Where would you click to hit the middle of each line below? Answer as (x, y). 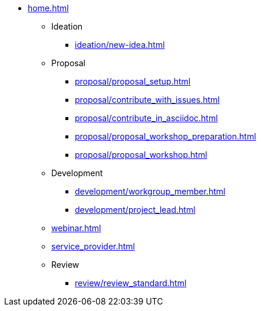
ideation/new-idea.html (120, 45)
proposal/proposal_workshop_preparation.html (166, 136)
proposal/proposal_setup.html (133, 81)
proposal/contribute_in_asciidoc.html (146, 118)
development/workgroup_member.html (150, 191)
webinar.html (76, 228)
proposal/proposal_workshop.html (141, 155)
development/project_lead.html (135, 210)
